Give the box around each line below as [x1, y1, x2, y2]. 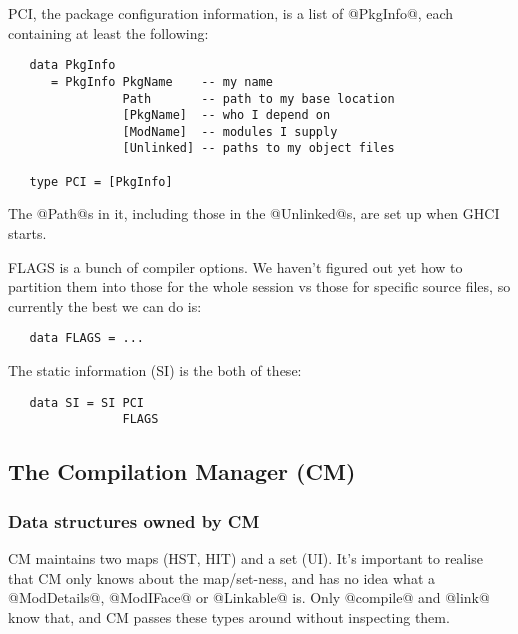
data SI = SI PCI [29, 395, 145, 410]
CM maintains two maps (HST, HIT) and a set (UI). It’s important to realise [8, 547, 483, 568]
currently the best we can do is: [8, 295, 202, 316]
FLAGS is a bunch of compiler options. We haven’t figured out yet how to [8, 256, 463, 277]
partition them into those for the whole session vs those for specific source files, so [8, 276, 511, 297]
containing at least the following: [8, 22, 209, 43]
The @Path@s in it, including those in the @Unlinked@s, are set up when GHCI [8, 203, 500, 224]
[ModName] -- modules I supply [122, 124, 338, 139]
